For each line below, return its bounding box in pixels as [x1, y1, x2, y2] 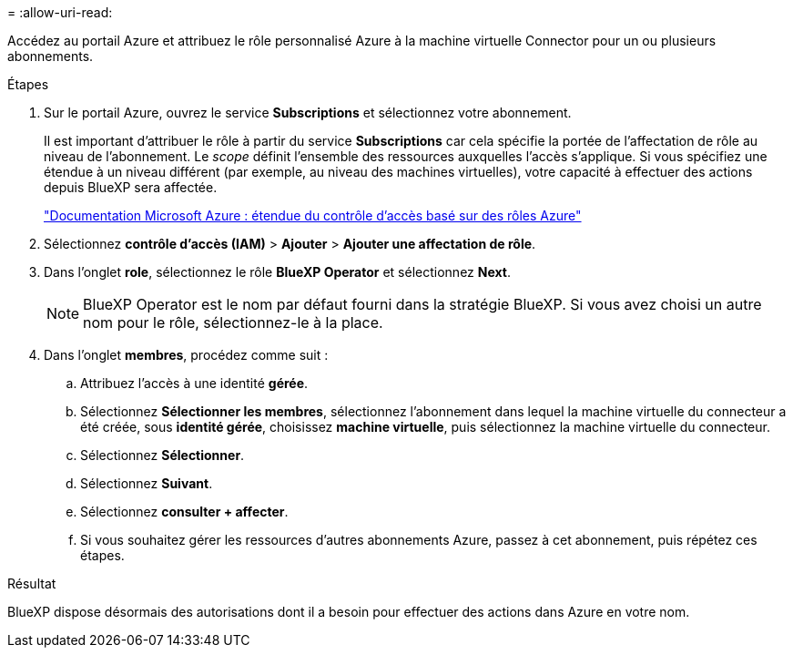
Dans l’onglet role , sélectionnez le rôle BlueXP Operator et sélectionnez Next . [44, 264, 511, 280]
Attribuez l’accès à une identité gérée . [80, 375, 309, 391]
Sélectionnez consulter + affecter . [80, 504, 289, 519]
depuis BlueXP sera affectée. [44, 179, 218, 195]
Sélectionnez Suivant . [80, 476, 213, 491]
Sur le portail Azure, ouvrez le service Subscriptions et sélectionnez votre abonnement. [44, 105, 572, 120]
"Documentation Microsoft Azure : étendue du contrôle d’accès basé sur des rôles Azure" [44, 208, 582, 223]
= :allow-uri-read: [7, 5, 113, 20]
